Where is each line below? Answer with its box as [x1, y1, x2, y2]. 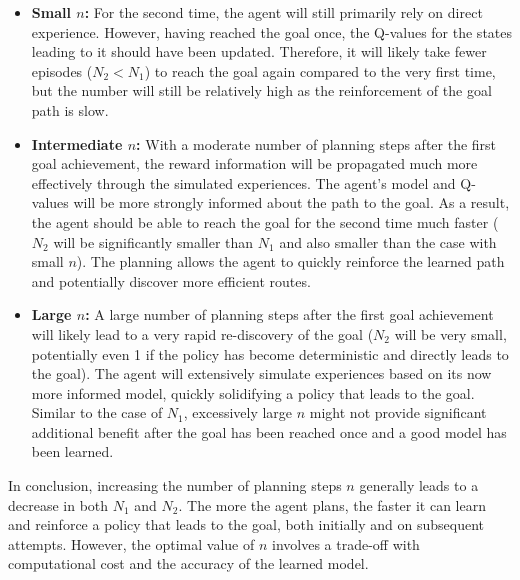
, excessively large [183, 402, 293, 423]
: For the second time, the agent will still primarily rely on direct [84, 2, 483, 22]
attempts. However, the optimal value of [8, 533, 255, 554]
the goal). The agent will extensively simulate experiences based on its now [31, 363, 492, 384]
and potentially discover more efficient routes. [31, 270, 311, 291]
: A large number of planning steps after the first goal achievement [85, 304, 494, 325]
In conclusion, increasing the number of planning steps [8, 475, 342, 496]
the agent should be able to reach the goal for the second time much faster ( [31, 211, 499, 232]
